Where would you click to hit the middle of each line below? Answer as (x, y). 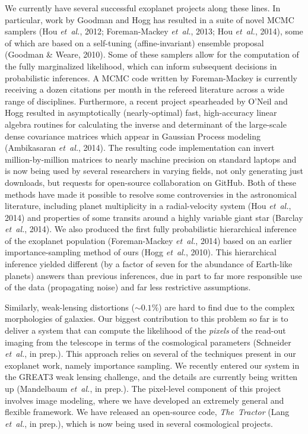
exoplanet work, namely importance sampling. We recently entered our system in (152, 365)
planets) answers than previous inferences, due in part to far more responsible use (153, 275)
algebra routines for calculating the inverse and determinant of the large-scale (146, 124)
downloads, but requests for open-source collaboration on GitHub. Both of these (150, 182)
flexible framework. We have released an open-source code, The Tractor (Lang (147, 412)
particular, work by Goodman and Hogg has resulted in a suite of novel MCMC (150, 19)
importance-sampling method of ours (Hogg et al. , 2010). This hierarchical (141, 252)
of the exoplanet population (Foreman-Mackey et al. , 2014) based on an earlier (149, 240)
